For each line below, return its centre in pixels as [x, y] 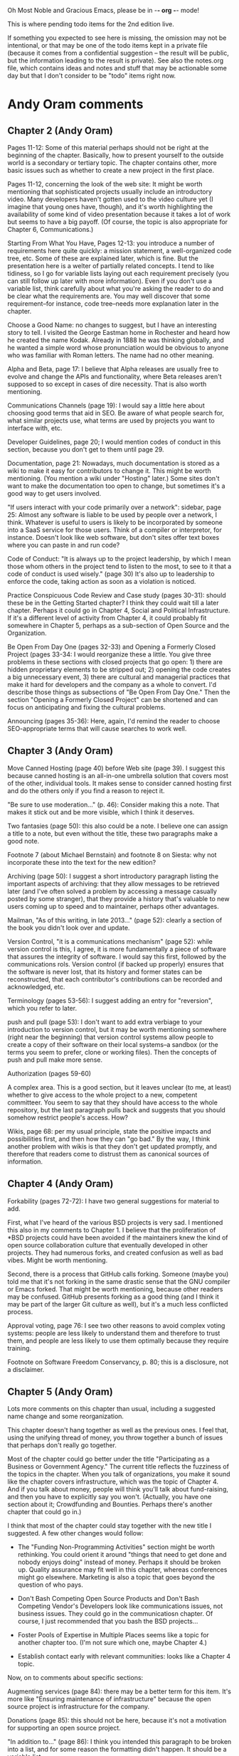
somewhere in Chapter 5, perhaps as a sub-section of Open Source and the [118, 626]
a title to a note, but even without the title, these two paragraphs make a [113, 833]
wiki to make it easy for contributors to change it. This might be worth [109, 471]
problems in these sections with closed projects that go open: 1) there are [115, 662]
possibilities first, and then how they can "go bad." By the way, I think [109, 1139]
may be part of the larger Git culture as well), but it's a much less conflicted [118, 1304]
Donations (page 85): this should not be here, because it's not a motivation [117, 1720]
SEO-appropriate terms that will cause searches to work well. [97, 729]
